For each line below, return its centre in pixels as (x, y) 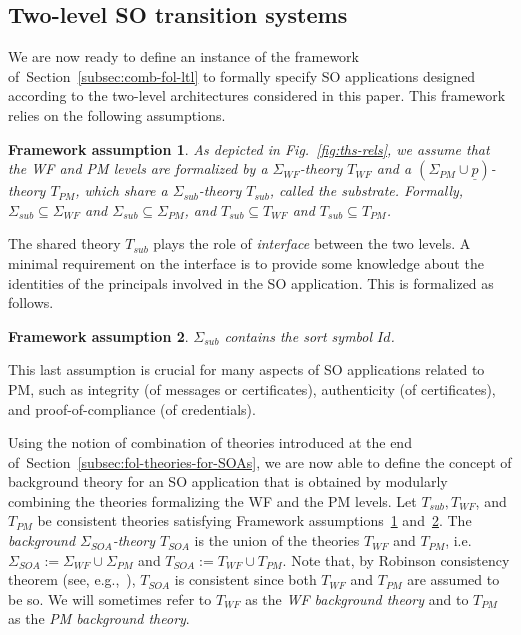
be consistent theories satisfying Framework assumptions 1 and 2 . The (254, 520)
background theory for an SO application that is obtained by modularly (228, 481)
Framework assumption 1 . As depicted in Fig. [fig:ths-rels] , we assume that (249, 148)
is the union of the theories (277, 540)
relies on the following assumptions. (117, 114)
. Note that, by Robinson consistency (396, 559)
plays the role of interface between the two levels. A (312, 243)
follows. (31, 302)
